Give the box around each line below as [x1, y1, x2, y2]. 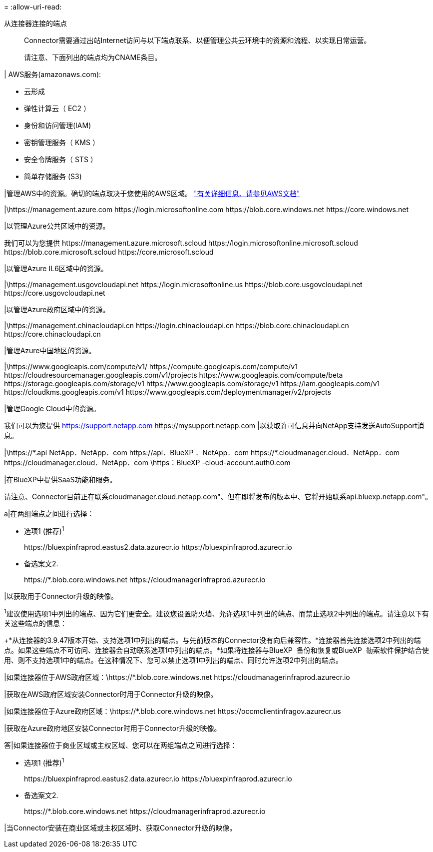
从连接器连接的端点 [4, 19, 67, 28]
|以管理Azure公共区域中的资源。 [4, 222, 110, 230]
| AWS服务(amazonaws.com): [4, 70, 101, 79]
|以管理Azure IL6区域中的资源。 [4, 264, 108, 273]
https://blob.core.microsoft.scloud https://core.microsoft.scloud [4, 248, 214, 256]
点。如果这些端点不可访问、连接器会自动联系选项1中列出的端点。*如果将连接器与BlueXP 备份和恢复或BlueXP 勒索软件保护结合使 [4, 646, 429, 655]
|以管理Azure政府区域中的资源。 [4, 305, 110, 314]
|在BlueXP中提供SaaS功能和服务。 [4, 475, 117, 484]
